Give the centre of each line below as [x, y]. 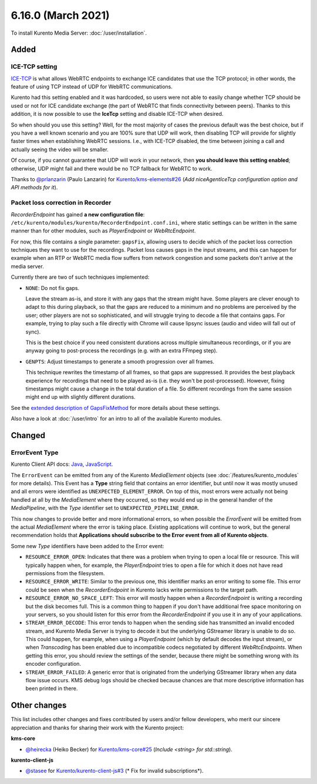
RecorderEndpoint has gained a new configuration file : [78, 214]
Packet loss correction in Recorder [61, 203]
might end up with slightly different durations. [80, 397]
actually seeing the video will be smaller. [60, 149]
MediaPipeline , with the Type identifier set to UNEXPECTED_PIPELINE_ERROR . [105, 508]
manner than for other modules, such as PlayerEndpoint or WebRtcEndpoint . [103, 231]
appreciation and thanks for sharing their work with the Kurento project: [97, 728]
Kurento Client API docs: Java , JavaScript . [62, 464]
